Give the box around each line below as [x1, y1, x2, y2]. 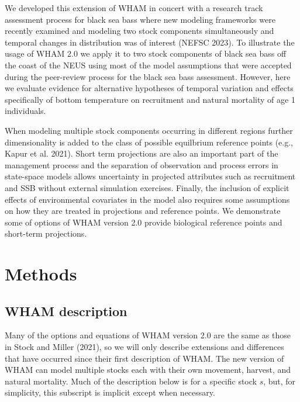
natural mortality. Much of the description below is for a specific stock [5, 375, 257, 387]
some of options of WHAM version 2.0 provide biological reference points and [5, 216, 282, 228]
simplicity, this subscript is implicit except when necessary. [5, 386, 215, 398]
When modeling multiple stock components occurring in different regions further [5, 124, 293, 136]
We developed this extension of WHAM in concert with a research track [5, 2, 263, 13]
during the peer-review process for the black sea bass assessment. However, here [5, 70, 291, 82]
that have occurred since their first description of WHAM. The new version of [5, 352, 284, 364]
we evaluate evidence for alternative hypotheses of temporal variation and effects [5, 82, 294, 94]
